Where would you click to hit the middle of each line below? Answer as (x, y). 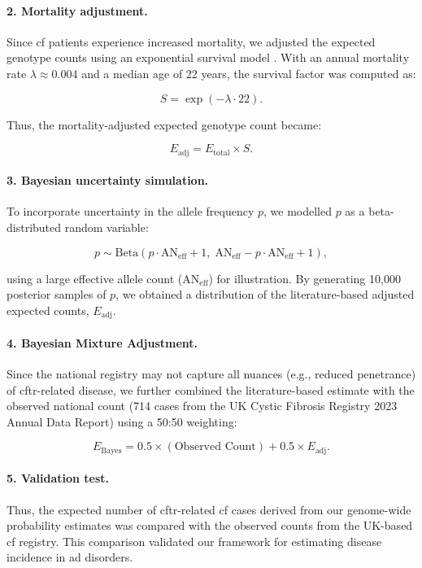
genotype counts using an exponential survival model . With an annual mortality (208, 57)
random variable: (107, 227)
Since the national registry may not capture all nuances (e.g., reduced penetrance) (211, 374)
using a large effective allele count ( (95, 278)
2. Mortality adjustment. (77, 10)
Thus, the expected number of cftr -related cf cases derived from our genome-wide (209, 509)
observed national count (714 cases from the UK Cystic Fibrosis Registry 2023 (202, 406)
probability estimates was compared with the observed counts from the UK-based (210, 525)
